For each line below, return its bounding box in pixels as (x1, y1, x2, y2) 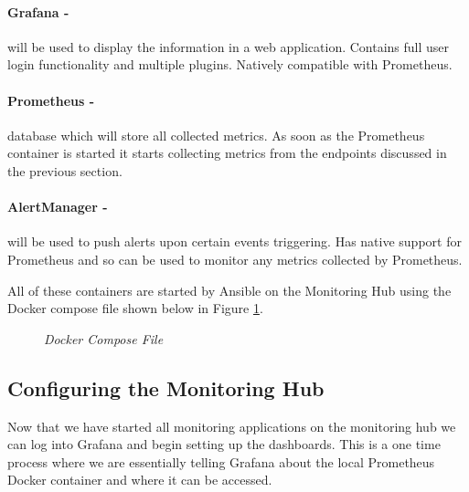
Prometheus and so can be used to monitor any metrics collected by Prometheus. (7, 249, 463, 268)
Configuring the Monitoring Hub (7, 373, 325, 402)
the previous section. (7, 161, 123, 180)
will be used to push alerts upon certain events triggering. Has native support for (7, 232, 462, 251)
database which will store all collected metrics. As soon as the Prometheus (7, 125, 425, 144)
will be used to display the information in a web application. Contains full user (7, 37, 450, 56)
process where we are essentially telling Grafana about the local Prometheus (7, 452, 435, 471)
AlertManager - (7, 197, 108, 216)
